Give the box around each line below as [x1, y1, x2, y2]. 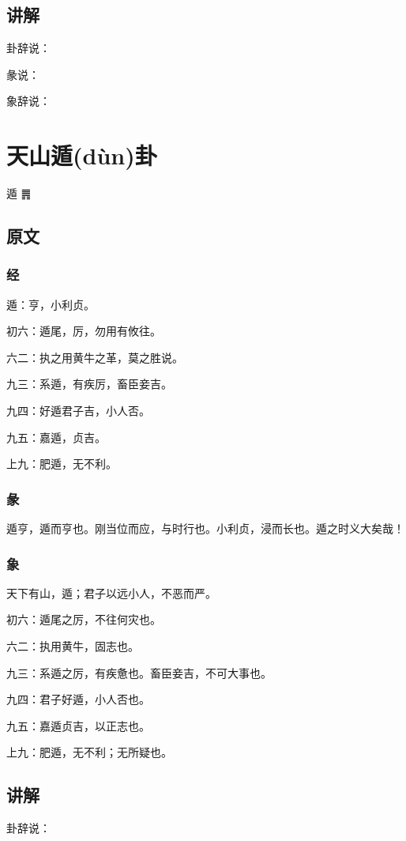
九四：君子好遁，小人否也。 [6, 691, 150, 707]
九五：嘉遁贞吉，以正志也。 [6, 717, 150, 734]
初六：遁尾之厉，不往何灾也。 [6, 611, 161, 628]
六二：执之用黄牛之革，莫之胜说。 [6, 349, 183, 365]
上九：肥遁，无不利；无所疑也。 [6, 744, 172, 760]
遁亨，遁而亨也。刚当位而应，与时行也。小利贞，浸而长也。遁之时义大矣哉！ [6, 520, 404, 537]
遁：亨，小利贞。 [6, 296, 95, 312]
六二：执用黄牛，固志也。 [6, 638, 139, 654]
